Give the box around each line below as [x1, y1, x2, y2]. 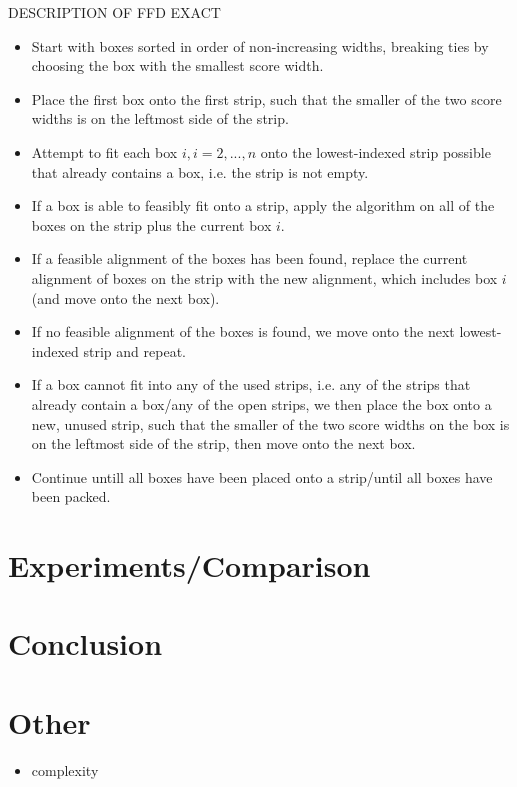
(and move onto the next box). [31, 287, 220, 308]
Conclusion [8, 623, 163, 664]
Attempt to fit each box [31, 141, 178, 162]
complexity [31, 759, 99, 780]
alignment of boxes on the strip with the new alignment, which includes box [31, 267, 498, 288]
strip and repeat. [83, 340, 186, 361]
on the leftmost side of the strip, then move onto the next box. [31, 433, 416, 454]
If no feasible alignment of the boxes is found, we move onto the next [31, 321, 455, 342]
